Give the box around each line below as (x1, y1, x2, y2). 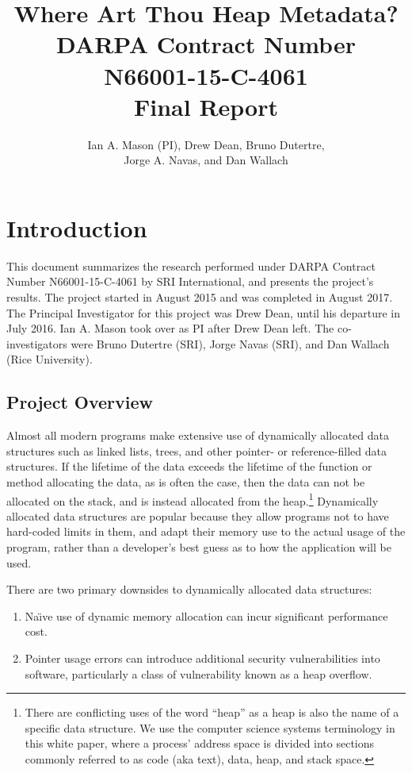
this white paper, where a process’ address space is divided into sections (25, 735, 375, 752)
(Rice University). (6, 351, 93, 367)
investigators (6, 335, 67, 352)
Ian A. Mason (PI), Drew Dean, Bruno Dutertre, (87, 136, 325, 152)
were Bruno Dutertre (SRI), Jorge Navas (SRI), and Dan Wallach (71, 335, 390, 352)
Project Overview (6, 390, 154, 414)
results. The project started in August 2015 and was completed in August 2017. (6, 289, 393, 305)
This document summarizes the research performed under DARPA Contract (6, 257, 376, 274)
